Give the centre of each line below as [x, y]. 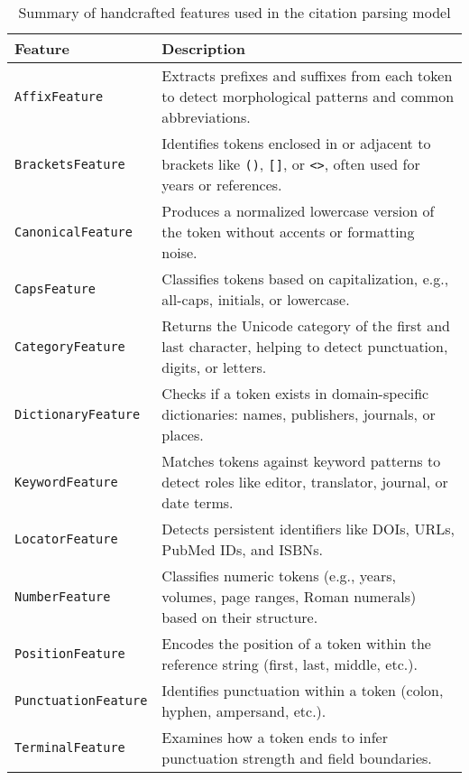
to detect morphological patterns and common [308, 96]
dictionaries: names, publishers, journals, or [299, 414]
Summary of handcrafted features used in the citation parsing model [234, 12]
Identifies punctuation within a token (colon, [303, 690]
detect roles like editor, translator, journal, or [305, 482]
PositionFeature [70, 654]
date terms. [198, 502]
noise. [179, 252]
